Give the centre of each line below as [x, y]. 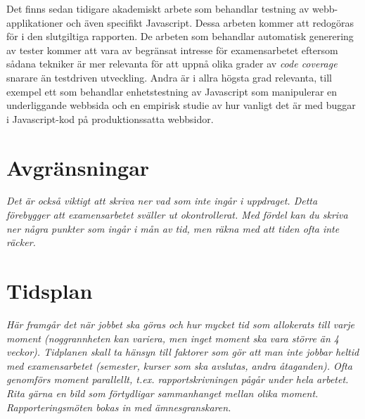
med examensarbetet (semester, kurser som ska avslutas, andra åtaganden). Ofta [179, 365]
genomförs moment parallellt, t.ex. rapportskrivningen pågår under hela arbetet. [178, 379]
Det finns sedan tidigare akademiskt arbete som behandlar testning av [158, 8]
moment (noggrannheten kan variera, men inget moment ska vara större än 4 [173, 338]
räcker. [21, 242]
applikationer [35, 22]
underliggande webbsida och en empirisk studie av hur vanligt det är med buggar [181, 105]
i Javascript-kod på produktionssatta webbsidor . [110, 118]
